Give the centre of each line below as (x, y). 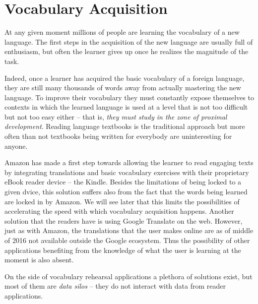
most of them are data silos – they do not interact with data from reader (115, 286)
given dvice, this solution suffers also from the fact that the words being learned (126, 192)
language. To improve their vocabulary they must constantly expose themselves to (129, 97)
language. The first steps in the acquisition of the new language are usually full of (129, 41)
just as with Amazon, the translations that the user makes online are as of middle (129, 230)
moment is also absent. (39, 260)
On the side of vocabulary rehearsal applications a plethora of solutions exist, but (129, 276)
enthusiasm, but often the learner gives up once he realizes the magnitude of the (127, 51)
